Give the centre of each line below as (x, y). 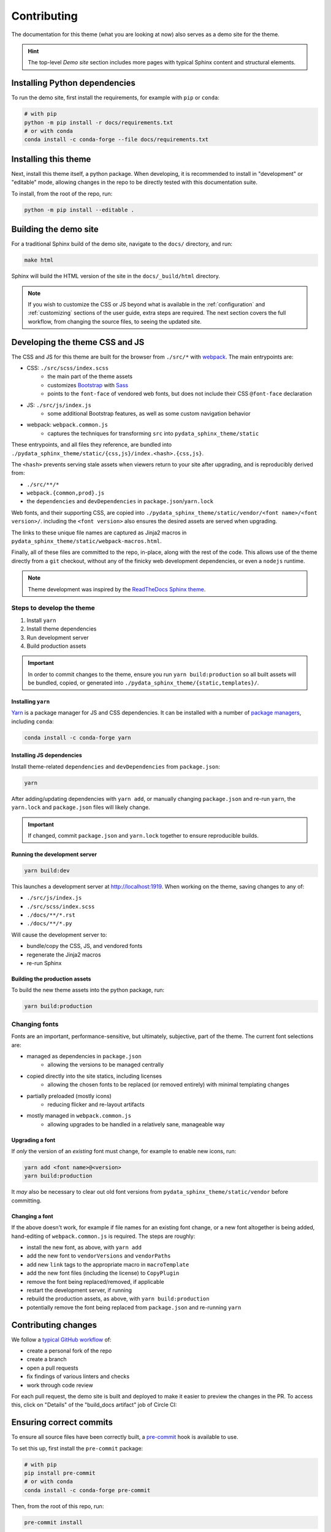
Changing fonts (35, 1024)
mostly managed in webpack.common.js (79, 1116)
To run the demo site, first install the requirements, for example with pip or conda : (116, 97)
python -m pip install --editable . (79, 210)
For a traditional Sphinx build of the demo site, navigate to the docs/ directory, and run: (122, 244)
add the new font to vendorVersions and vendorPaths (99, 1256)
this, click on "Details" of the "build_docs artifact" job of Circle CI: (94, 1405)
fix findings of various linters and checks (78, 1376)
